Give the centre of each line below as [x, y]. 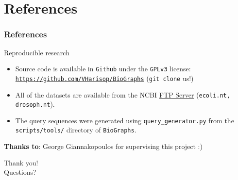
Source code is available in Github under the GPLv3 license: [103, 69]
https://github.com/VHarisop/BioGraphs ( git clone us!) [104, 78]
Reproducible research [37, 52]
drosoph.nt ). [35, 104]
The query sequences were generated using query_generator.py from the [125, 120]
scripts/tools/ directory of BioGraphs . [76, 130]
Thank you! [21, 162]
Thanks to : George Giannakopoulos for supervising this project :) [103, 146]
